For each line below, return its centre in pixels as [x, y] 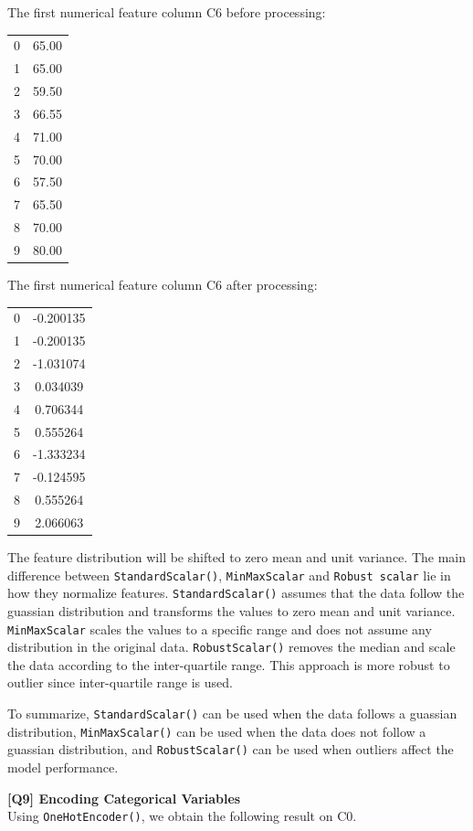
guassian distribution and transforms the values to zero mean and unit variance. [231, 610]
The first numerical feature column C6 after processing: [163, 285]
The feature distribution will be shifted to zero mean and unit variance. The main [236, 557]
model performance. [63, 767]
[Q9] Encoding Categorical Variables [124, 798]
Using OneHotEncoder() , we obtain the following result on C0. [182, 816]
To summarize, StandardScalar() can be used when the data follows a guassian [232, 714]
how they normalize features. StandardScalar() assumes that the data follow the [236, 593]
